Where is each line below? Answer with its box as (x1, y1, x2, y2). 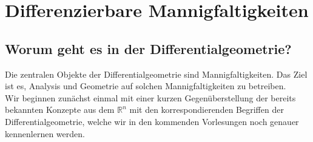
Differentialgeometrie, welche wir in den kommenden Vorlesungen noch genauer (5, 115, 299, 127)
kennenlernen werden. (5, 127, 85, 140)
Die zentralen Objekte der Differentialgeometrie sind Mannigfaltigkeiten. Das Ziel (5, 67, 308, 80)
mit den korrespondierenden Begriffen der (129, 103, 284, 116)
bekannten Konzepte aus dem (5, 103, 115, 116)
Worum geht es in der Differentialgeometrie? (5, 39, 292, 58)
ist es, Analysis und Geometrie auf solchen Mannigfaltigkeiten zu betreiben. (5, 79, 286, 92)
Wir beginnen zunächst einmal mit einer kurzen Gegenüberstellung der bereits (5, 91, 296, 104)
